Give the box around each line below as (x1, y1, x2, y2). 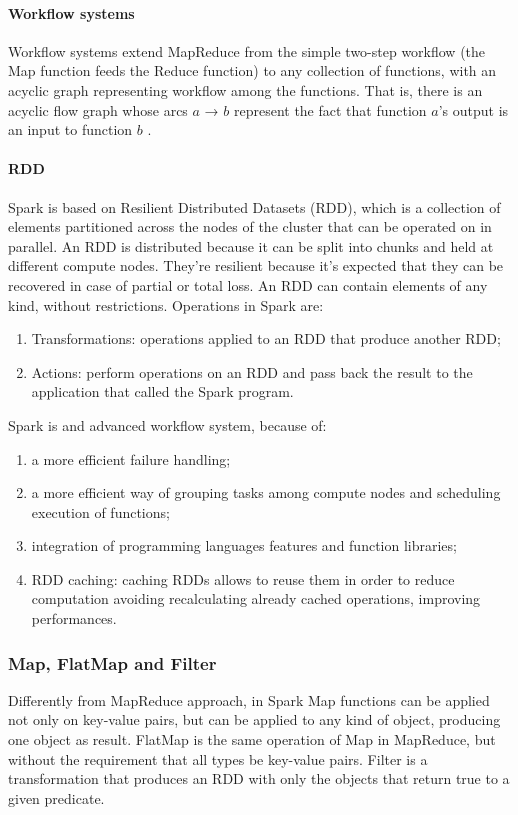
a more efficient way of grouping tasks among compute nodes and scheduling (31, 482, 501, 503)
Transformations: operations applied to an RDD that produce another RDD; (31, 328, 501, 349)
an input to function (8, 119, 133, 140)
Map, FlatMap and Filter (8, 650, 217, 675)
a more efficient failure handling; (31, 448, 231, 469)
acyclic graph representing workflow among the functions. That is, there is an (8, 79, 483, 100)
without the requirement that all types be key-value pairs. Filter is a (8, 748, 428, 769)
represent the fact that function (233, 99, 427, 120)
